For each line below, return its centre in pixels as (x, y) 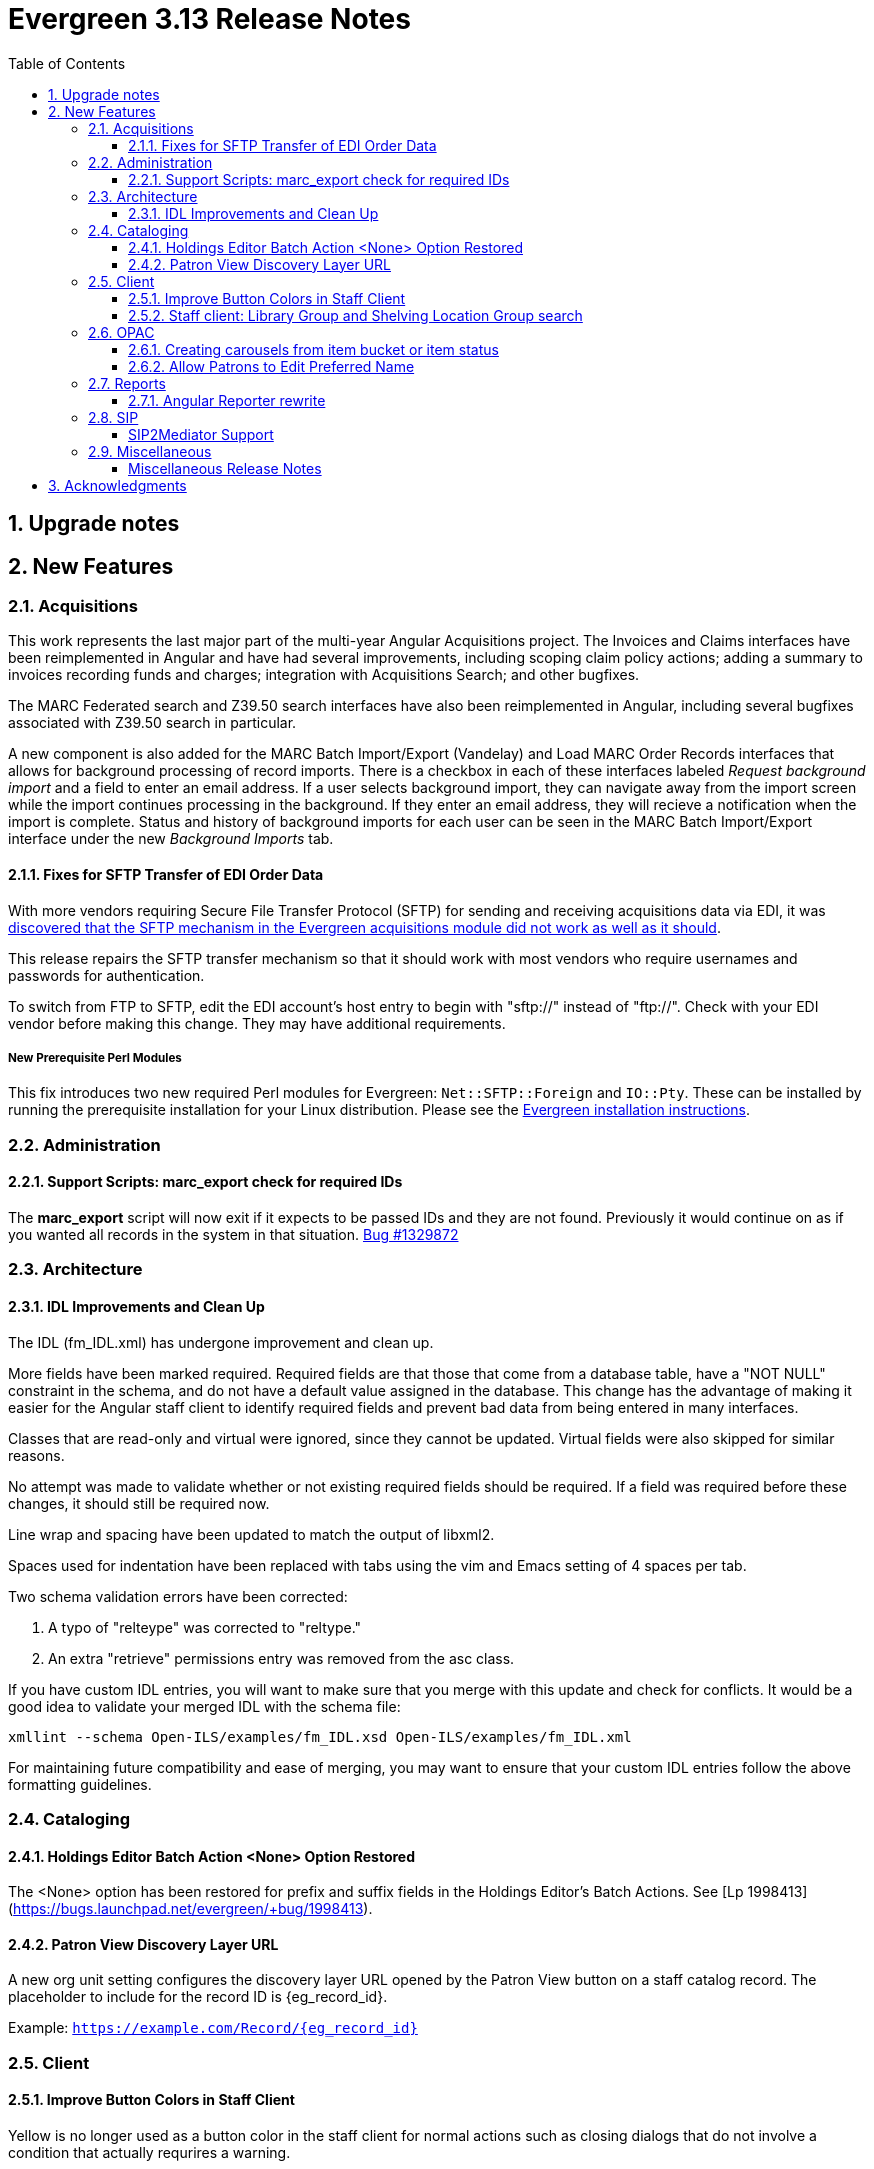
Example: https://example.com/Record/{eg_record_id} (213, 2028)
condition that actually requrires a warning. (149, 2152)
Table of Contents (67, 63)
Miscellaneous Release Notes (225, 468)
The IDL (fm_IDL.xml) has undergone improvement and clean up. (221, 1342)
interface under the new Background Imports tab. (171, 839)
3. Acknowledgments (117, 485)
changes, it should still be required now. (139, 1503)
